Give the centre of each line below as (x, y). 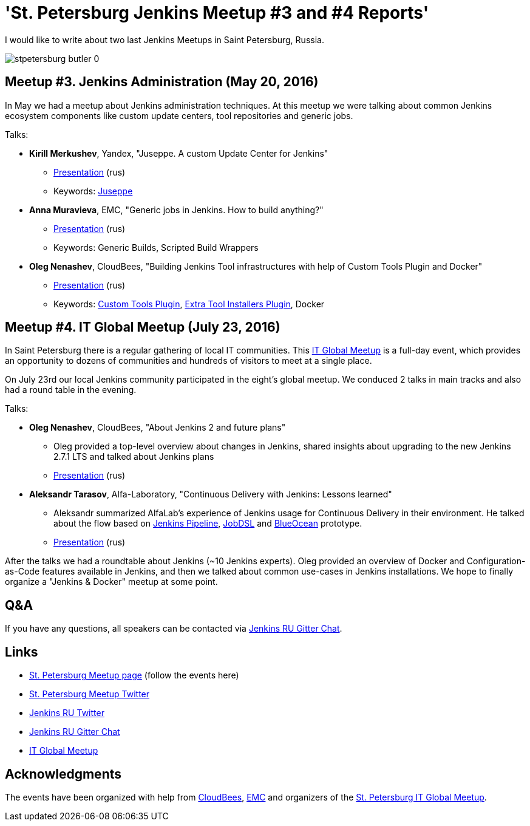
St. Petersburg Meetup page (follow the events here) (134, 675)
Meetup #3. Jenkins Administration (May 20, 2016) (162, 82)
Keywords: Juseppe (93, 191)
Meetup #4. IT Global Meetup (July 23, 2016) (143, 327)
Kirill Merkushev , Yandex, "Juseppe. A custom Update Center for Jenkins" (179, 153)
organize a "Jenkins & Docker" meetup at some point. (111, 582)
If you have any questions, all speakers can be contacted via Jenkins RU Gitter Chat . (174, 629)
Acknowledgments (63, 774)
